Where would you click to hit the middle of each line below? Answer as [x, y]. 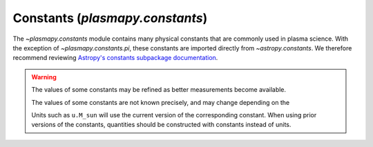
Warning [44, 77]
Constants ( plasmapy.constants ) [110, 18]
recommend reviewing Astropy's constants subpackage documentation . [115, 58]
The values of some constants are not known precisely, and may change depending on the [161, 102]
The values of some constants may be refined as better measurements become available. [159, 90]
